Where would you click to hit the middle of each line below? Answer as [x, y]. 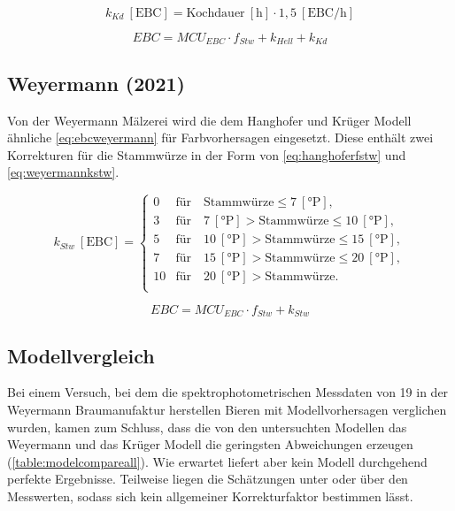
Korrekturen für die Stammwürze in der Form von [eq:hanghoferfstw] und [207, 154]
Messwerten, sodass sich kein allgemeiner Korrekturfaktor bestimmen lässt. [210, 496]
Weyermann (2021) [96, 83]
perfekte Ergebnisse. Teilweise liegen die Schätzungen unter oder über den [208, 479]
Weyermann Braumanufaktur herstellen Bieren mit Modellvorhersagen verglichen [227, 409]
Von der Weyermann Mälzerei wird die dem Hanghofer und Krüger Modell [209, 120]
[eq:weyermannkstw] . [63, 172]
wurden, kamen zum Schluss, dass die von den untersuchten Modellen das [207, 427]
